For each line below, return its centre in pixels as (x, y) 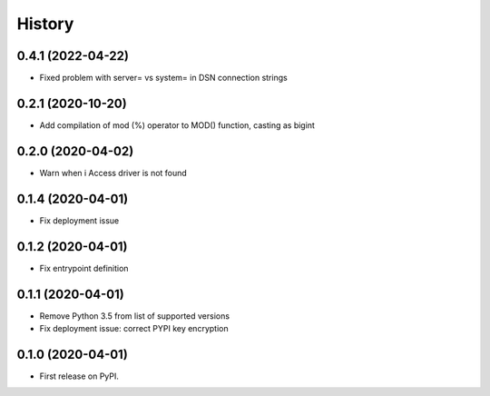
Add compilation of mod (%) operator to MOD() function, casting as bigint (177, 125)
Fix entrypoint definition (84, 268)
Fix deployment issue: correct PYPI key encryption (134, 328)
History (45, 24)
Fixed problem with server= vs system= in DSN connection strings (163, 78)
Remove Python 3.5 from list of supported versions (135, 316)
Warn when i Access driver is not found (113, 173)
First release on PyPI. (79, 376)
